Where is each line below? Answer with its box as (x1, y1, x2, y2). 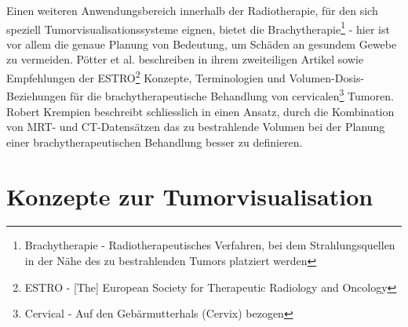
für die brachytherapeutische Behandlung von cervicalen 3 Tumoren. (70, 85, 394, 104)
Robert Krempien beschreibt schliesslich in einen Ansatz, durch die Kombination (6, 103, 395, 119)
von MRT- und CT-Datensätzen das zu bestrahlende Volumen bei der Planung (6, 118, 385, 135)
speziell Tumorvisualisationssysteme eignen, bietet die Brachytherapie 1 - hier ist (6, 18, 390, 37)
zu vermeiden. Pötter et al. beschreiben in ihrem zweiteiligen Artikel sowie (6, 51, 364, 67)
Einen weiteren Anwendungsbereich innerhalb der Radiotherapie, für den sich (6, 2, 378, 18)
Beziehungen (6, 87, 67, 104)
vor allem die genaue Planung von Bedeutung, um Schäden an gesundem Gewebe (6, 35, 397, 52)
